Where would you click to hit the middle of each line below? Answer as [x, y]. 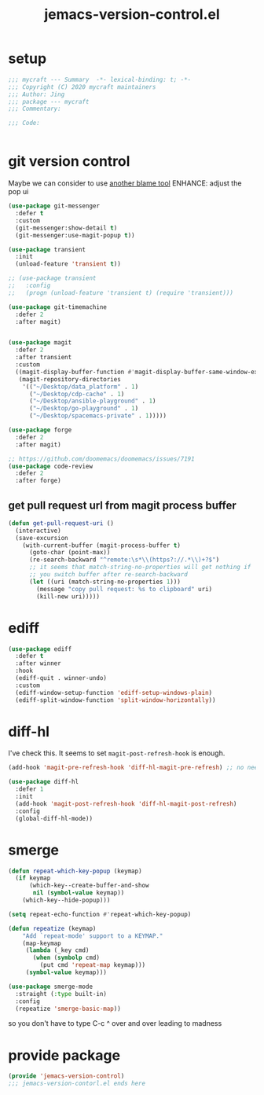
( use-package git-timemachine [58, 307]
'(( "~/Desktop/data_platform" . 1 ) [81, 387]
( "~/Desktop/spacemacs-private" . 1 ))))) [98, 416]
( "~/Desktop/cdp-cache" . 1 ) [77, 394]
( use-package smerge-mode [50, 987]
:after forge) [38, 481]
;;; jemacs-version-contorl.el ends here [77, 1084]
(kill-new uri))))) [68, 596]
